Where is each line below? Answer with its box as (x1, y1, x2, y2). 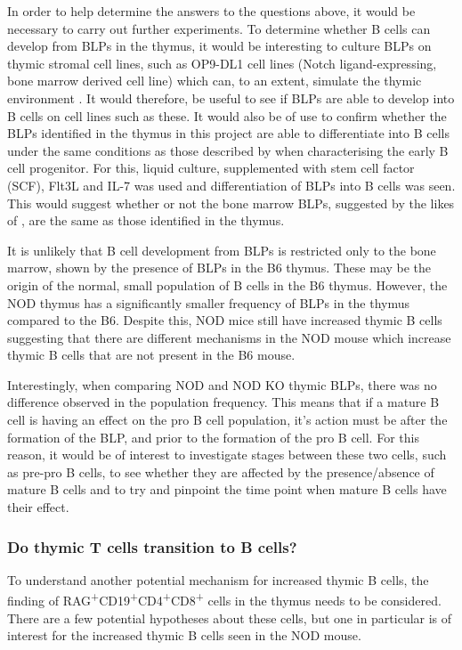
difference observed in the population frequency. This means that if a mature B (7, 393, 440, 411)
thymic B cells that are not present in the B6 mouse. (7, 345, 296, 364)
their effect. (7, 498, 69, 516)
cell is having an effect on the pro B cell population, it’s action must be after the (7, 410, 448, 429)
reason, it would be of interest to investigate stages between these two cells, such (7, 445, 447, 464)
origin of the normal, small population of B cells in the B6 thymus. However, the (7, 275, 448, 294)
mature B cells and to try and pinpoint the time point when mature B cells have (7, 480, 447, 499)
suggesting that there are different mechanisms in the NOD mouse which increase (7, 328, 451, 346)
